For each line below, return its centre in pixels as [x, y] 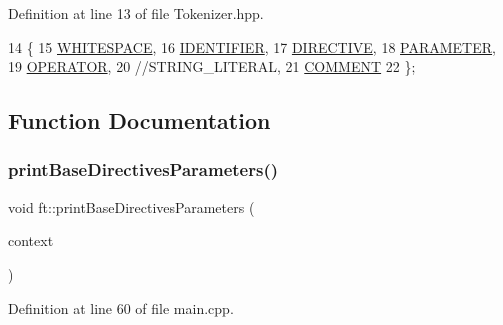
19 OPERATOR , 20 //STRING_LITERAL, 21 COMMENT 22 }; [212, 66]
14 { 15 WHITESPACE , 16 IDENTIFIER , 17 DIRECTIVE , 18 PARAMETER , [252, 46]
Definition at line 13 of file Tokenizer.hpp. [136, 13]
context [31, 240]
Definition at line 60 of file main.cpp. [121, 307]
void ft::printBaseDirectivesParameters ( [131, 206]
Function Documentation [139, 120]
